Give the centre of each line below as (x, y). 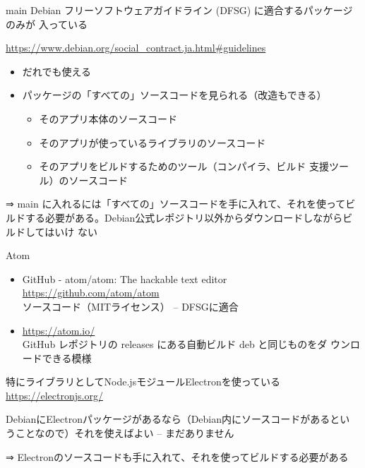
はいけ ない (71, 231)
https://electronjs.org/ (54, 395)
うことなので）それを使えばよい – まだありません (120, 433)
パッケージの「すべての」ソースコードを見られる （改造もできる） (174, 95)
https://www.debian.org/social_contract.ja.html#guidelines (136, 48)
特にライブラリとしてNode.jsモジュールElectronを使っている (143, 382)
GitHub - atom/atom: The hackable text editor (125, 278)
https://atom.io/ (59, 330)
